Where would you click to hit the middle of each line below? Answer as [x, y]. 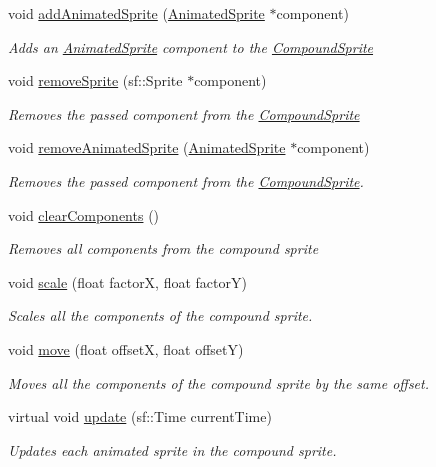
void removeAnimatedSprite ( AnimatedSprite [147, 147]
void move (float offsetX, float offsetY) [126, 348]
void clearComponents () [84, 214]
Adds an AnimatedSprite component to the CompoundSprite [191, 46]
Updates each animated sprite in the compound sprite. [172, 449]
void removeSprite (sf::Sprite [95, 80]
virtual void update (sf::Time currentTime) [140, 416]
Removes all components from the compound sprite [163, 248]
